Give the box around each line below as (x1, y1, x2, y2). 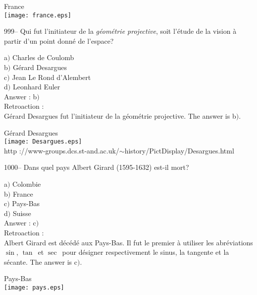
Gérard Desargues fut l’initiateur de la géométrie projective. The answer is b (4, 111, 236, 121)
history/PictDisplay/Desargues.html (124, 145, 234, 155)
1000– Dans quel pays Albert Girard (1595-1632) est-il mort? (4, 162, 189, 172)
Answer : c (4, 218, 36, 228)
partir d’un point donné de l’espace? (4, 35, 114, 46)
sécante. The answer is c (4, 256, 77, 267)
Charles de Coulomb (12, 52, 74, 63)
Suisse (12, 208, 31, 218)
